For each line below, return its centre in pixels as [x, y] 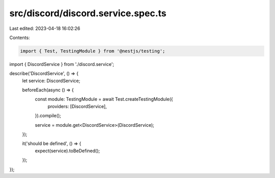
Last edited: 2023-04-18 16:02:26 [45, 28]
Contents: [20, 38]
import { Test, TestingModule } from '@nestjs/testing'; [93, 51]
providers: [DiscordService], [77, 106]
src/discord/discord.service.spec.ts [88, 13]
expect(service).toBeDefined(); [67, 151]
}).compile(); [48, 116]
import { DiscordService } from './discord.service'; [62, 64]
